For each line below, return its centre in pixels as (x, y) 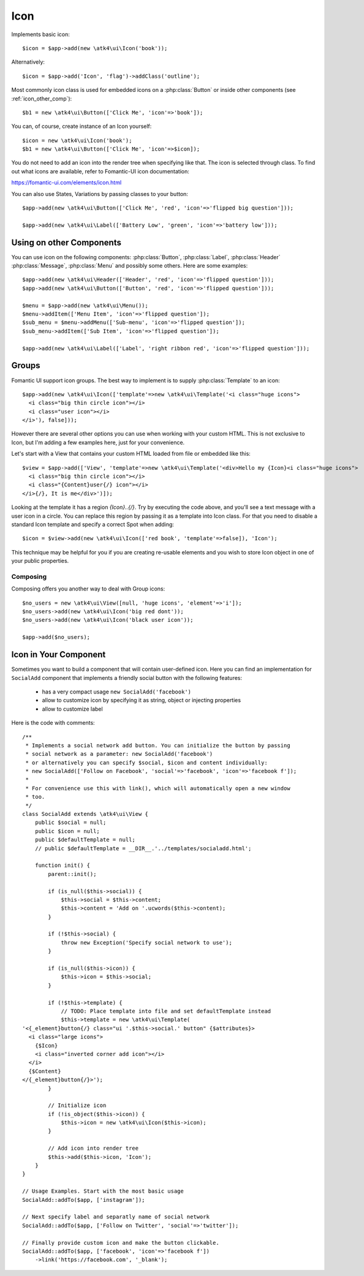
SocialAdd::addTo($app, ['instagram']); (84, 1200)
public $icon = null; (67, 831)
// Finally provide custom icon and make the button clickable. (121, 1243)
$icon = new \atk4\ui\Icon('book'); (77, 140)
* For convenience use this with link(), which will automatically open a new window (158, 788)
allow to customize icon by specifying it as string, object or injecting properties (142, 700)
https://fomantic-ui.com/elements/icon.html (66, 183)
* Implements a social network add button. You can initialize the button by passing (158, 745)
